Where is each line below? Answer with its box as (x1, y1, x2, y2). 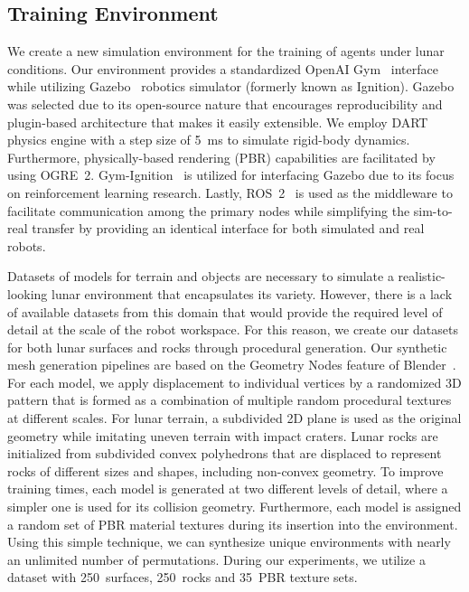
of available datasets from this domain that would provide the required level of (7, 302, 443, 321)
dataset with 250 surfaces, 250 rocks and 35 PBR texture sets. (7, 568, 358, 587)
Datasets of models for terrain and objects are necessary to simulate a (7, 267, 394, 286)
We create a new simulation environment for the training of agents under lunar (7, 42, 445, 61)
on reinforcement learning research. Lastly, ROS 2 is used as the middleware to (7, 183, 453, 202)
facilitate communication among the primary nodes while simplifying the (7, 201, 410, 220)
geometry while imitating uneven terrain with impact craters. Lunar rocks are (7, 426, 438, 445)
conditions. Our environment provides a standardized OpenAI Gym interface (7, 59, 438, 78)
